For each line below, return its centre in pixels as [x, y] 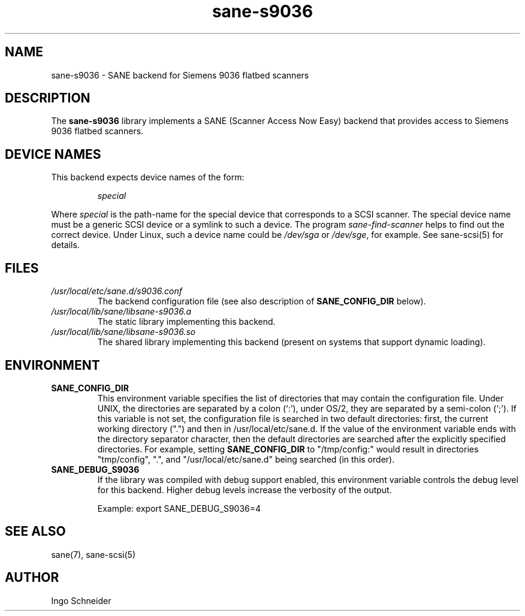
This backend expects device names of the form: [148, 177]
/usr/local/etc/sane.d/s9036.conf [117, 291]
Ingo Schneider [81, 600]
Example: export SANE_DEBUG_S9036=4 [179, 508]
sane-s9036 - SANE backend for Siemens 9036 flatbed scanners [180, 75]
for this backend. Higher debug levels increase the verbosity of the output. [245, 490]
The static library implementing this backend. [186, 322]
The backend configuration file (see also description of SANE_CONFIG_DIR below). [262, 301]
